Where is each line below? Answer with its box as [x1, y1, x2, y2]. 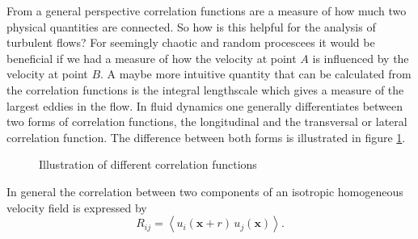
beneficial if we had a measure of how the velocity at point [6, 49, 297, 66]
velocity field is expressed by [6, 199, 147, 216]
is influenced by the [312, 49, 409, 66]
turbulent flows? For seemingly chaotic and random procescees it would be [6, 34, 375, 51]
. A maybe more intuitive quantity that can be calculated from [100, 65, 412, 82]
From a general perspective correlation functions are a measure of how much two [6, 2, 407, 19]
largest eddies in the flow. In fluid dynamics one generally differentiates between [6, 97, 403, 114]
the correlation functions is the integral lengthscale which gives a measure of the [6, 81, 404, 98]
